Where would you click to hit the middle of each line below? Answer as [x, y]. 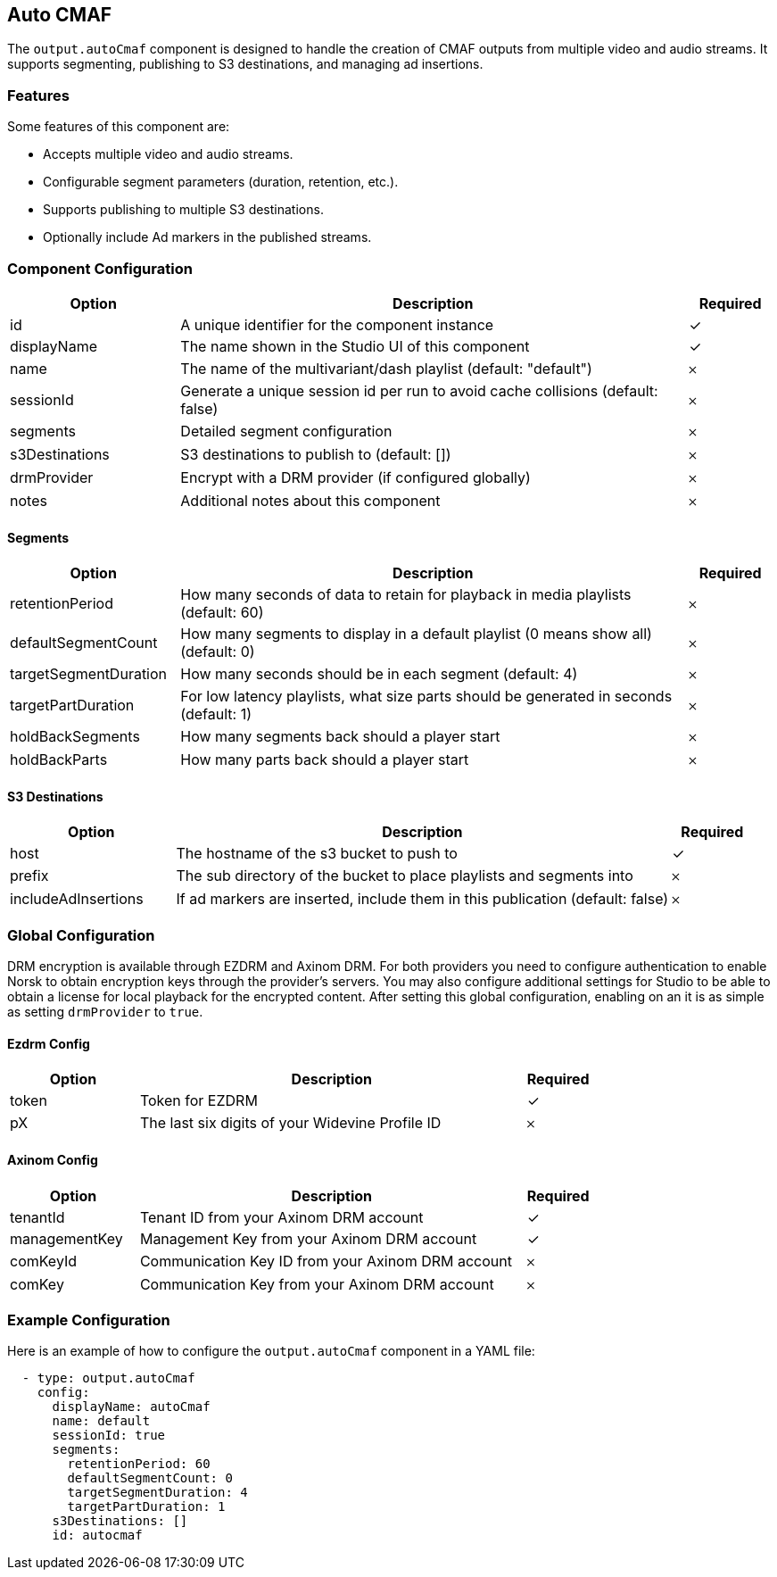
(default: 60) [222, 613]
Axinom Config [53, 1159]
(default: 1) [216, 714]
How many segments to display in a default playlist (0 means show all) [416, 634]
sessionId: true [109, 1436]
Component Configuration [100, 268]
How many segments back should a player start [340, 737]
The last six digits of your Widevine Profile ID [290, 1123]
